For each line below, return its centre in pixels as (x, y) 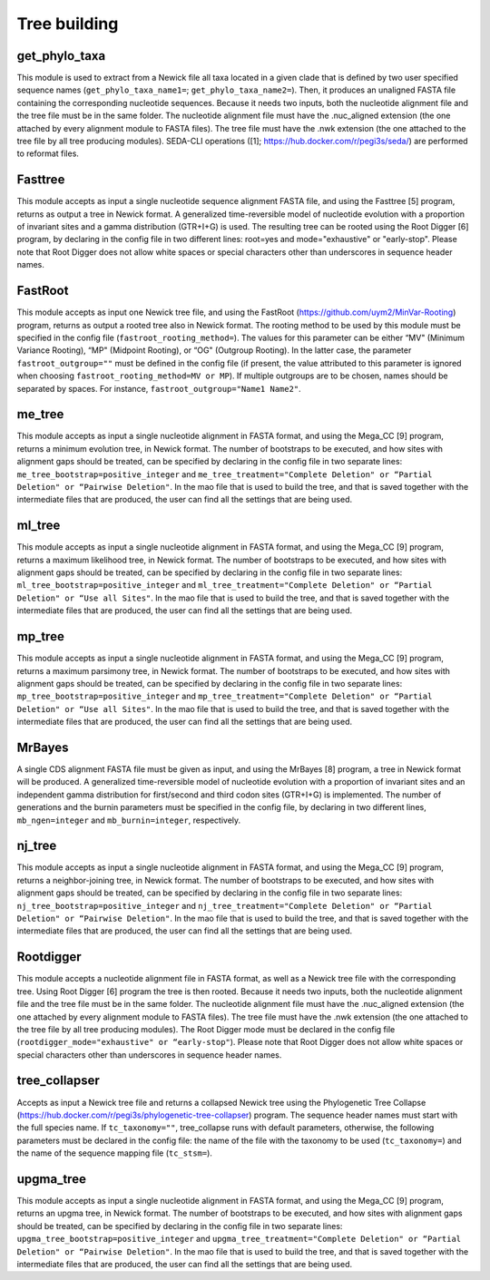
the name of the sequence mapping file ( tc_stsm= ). (115, 1153)
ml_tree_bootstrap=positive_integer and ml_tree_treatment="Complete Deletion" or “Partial (225, 585)
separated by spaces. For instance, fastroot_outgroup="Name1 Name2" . (159, 388)
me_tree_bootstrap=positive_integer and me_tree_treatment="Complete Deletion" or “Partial (225, 474)
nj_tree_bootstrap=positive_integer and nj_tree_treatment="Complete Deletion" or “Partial (225, 905)
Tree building (68, 24)
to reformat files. (48, 153)
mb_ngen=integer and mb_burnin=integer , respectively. (129, 820)
